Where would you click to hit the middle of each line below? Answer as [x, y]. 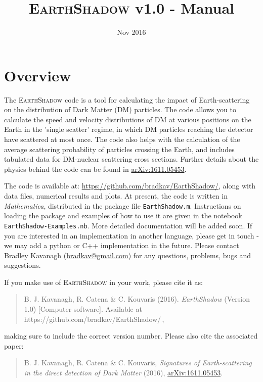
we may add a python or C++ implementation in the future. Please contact [122, 245]
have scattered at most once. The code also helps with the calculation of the [122, 139]
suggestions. [23, 265]
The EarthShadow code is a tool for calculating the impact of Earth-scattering [127, 99]
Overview [38, 75]
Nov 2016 [131, 32]
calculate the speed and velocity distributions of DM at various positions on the [128, 119]
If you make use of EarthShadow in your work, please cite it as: [103, 282]
